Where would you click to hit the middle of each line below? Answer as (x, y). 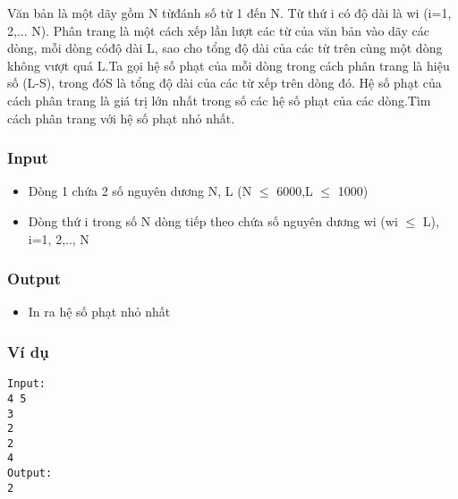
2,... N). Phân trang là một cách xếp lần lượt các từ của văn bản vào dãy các (218, 30)
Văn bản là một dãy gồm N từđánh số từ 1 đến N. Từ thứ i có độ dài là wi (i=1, (229, 13)
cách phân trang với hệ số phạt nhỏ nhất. (121, 118)
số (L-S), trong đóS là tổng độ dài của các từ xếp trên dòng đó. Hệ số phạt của (225, 83)
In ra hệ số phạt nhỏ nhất (99, 312)
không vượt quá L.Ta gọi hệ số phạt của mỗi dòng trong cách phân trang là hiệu (229, 65)
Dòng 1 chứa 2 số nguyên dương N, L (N (140, 191)
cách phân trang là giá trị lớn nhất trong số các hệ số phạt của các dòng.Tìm (219, 100)
